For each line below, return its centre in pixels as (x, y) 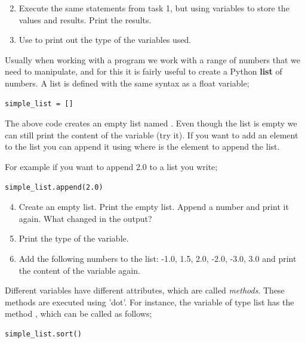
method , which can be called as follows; (78, 313)
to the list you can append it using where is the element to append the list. (142, 146)
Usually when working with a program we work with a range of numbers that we (153, 59)
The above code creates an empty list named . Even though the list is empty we (151, 123)
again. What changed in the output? (85, 218)
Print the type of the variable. (74, 238)
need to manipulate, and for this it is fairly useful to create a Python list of (144, 71)
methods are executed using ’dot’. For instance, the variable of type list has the (150, 302)
